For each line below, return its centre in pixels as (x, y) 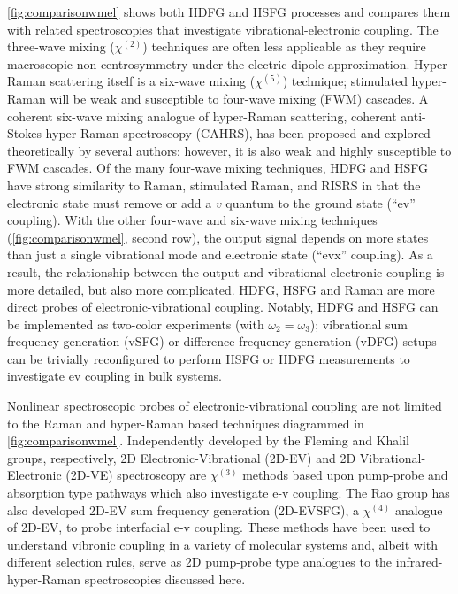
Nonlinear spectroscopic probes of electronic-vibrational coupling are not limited (225, 406)
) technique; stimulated (345, 81)
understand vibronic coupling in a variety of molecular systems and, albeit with (223, 544)
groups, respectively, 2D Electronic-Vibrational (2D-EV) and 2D (182, 457)
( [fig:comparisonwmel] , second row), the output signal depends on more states (218, 237)
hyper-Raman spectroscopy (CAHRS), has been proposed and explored (238, 133)
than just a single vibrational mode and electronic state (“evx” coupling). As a (220, 255)
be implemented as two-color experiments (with (136, 324)
